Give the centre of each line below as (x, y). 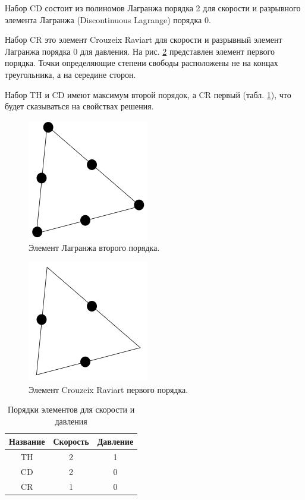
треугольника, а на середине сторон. (70, 74)
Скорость (71, 441)
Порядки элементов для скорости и (71, 409)
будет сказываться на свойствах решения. (79, 106)
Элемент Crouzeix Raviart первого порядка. (109, 389)
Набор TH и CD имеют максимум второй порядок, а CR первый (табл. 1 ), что (148, 94)
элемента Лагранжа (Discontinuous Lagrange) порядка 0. (108, 19)
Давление (115, 441)
